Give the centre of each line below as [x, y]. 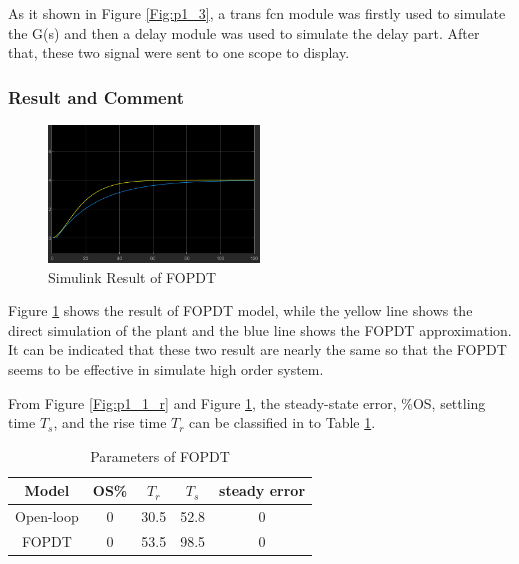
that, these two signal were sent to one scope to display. [179, 52]
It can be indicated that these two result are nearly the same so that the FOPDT [257, 349]
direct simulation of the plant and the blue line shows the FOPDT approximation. [260, 329]
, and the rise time [110, 422]
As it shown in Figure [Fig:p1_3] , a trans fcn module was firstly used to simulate [257, 13]
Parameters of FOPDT [160, 455]
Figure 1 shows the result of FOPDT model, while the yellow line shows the [240, 310]
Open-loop [47, 516]
